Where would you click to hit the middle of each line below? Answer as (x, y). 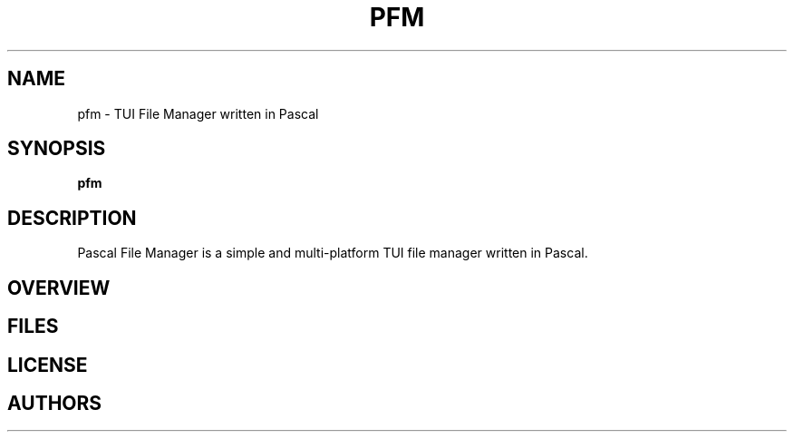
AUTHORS (55, 403)
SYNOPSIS (57, 149)
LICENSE (48, 365)
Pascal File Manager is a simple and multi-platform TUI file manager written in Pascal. (333, 253)
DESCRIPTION (72, 218)
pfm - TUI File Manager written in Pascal (198, 113)
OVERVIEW (59, 288)
